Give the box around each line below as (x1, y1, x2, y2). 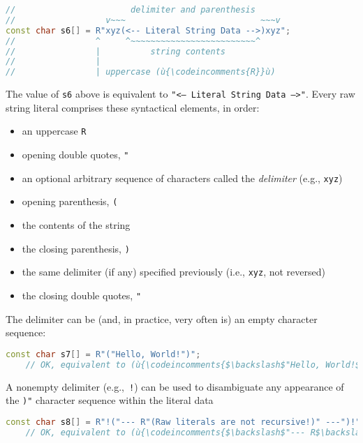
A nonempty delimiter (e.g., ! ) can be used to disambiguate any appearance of (6, 379, 344, 393)
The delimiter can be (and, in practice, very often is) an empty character (6, 311, 318, 326)
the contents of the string (22, 218, 131, 232)
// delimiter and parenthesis (6, 5, 255, 15)
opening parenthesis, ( (22, 194, 118, 209)
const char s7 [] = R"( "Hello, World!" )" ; (6, 349, 201, 359)
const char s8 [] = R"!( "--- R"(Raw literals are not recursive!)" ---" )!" (6, 416, 361, 427)
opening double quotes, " (22, 147, 129, 162)
